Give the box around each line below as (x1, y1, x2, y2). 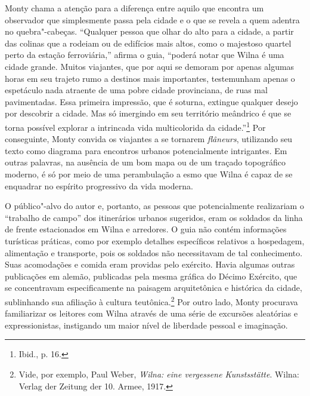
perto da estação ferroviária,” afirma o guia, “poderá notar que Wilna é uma (5, 48, 284, 61)
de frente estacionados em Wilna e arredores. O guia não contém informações (5, 223, 287, 235)
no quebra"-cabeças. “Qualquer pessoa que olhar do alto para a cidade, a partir (5, 25, 294, 38)
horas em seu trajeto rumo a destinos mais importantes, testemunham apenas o (5, 72, 295, 84)
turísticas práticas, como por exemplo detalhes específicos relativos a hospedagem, (5, 234, 305, 247)
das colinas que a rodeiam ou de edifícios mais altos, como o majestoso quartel (5, 36, 292, 49)
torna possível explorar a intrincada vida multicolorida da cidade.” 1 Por (5, 119, 266, 133)
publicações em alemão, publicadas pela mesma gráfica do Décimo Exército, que (5, 269, 297, 282)
